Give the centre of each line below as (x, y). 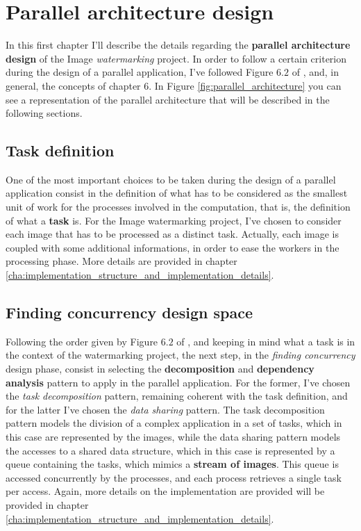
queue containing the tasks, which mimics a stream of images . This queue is (172, 464)
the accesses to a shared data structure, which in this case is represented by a (170, 450)
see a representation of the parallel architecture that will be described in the (168, 99)
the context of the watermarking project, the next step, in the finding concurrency (180, 355)
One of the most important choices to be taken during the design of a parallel (171, 179)
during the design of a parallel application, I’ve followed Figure (140, 72)
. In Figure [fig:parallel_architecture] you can (245, 85)
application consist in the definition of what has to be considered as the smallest (177, 193)
